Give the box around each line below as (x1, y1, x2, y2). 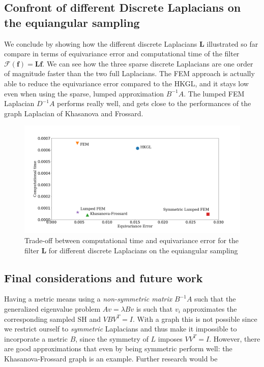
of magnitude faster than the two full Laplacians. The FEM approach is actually (4, 68, 255, 79)
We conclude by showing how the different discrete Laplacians (4, 38, 197, 49)
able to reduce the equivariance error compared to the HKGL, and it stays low (4, 78, 249, 88)
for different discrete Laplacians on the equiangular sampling (48, 245, 238, 255)
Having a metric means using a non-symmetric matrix (4, 293, 172, 304)
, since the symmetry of (75, 333, 149, 344)
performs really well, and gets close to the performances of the (57, 98, 251, 109)
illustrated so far (207, 38, 258, 49)
